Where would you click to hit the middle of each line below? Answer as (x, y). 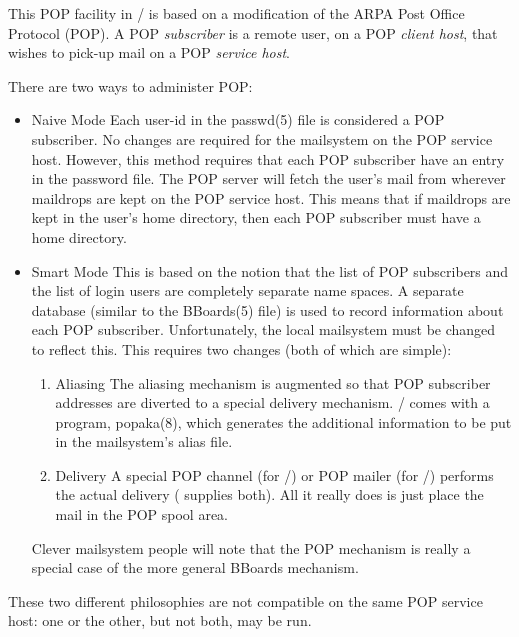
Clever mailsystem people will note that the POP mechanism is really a (251, 547)
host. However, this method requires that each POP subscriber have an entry (268, 158)
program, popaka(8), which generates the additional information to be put (283, 421)
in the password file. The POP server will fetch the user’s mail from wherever (268, 178)
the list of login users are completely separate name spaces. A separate (247, 290)
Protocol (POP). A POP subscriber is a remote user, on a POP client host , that (253, 32)
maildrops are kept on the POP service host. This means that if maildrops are (271, 197)
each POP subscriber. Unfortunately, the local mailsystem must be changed (263, 329)
